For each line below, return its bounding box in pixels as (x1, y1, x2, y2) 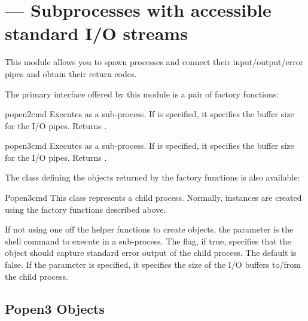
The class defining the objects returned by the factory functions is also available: (5, 171, 300, 184)
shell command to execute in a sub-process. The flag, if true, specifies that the (5, 234, 291, 247)
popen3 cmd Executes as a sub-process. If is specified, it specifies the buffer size (5, 139, 294, 152)
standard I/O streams (5, 21, 188, 45)
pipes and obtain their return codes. (5, 67, 137, 80)
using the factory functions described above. (5, 203, 166, 215)
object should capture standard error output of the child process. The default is (5, 246, 297, 259)
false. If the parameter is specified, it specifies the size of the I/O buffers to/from (5, 258, 301, 271)
